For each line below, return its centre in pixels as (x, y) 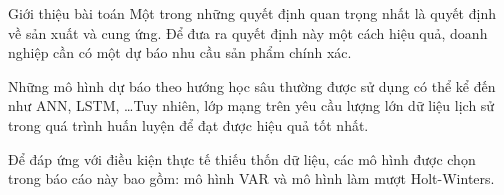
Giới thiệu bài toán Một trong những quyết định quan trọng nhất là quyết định (252, 13)
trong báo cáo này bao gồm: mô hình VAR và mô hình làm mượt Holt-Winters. (251, 178)
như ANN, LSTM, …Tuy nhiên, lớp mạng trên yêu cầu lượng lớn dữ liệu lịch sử (251, 105)
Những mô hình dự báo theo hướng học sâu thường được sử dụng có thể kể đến (252, 85)
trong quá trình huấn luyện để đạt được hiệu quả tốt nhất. (188, 124)
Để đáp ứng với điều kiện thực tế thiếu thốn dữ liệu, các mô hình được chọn (242, 158)
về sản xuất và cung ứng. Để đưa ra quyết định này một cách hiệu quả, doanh (248, 32)
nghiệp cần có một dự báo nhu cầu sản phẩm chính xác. (180, 52)
